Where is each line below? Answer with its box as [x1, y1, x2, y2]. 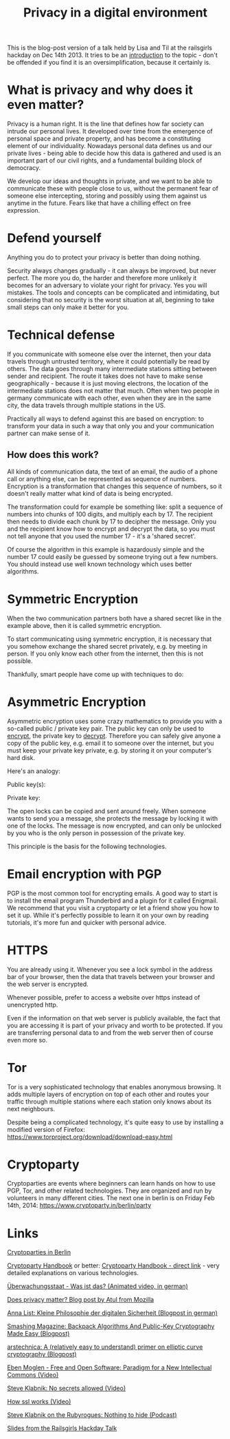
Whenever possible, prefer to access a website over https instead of [7, 993, 200, 1001]
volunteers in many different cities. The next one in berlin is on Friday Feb [7, 1194, 215, 1202]
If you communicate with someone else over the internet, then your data [7, 350, 211, 358]
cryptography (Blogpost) [7, 1350, 77, 1358]
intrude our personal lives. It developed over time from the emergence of [7, 127, 213, 136]
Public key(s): [7, 780, 46, 788]
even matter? [7, 97, 84, 113]
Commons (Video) [7, 1371, 59, 1379]
